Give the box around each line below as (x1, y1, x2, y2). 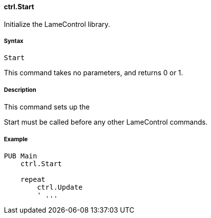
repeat (20, 175, 46, 183)
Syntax (4, 38, 24, 44)
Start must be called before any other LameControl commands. (4, 118, 208, 127)
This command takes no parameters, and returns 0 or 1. (4, 68, 183, 77)
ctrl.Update (37, 183, 83, 191)
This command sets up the (4, 103, 90, 111)
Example (4, 135, 28, 143)
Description (4, 86, 36, 93)
